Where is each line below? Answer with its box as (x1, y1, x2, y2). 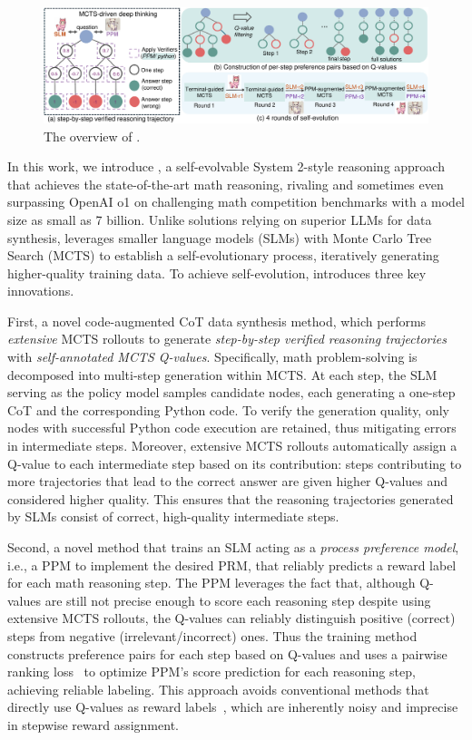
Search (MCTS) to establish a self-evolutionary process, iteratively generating (7, 246, 439, 265)
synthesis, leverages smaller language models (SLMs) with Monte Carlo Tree (7, 228, 432, 247)
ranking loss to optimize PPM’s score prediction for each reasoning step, (7, 662, 416, 681)
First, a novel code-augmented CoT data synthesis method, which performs (7, 311, 427, 330)
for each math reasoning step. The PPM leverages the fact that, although (7, 573, 416, 592)
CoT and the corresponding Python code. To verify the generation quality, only (7, 400, 449, 419)
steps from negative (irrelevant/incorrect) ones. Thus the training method (7, 626, 418, 645)
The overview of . (44, 126, 141, 145)
